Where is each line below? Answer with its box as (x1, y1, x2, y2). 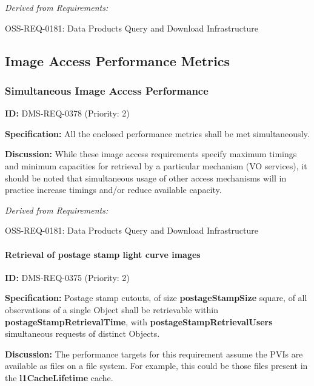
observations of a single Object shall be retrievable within (5, 303, 218, 316)
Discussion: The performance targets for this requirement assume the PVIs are (5, 347, 303, 360)
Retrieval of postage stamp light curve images (5, 248, 201, 260)
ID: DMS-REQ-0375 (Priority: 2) (5, 271, 130, 283)
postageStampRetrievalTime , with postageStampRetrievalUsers (5, 315, 273, 328)
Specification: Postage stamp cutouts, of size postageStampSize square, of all (5, 291, 307, 304)
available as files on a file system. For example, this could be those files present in (5, 359, 308, 372)
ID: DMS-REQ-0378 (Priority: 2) (5, 107, 130, 120)
